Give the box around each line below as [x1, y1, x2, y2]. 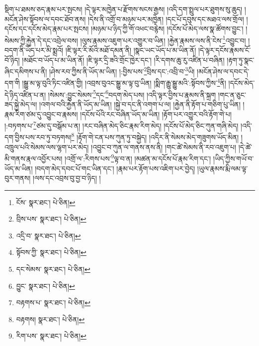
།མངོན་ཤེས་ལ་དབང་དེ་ [197, 66, 250, 76]
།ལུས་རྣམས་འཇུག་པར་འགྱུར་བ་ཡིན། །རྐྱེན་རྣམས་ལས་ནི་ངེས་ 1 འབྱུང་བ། [80, 33, 246, 45]
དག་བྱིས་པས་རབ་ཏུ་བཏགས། [4, 132, 72, 142]
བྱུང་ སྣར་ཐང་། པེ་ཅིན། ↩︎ [16, 280, 75, 291]
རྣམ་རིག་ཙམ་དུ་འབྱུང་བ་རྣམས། [4, 109, 78, 119]
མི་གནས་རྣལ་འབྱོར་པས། [4, 153, 63, 163]
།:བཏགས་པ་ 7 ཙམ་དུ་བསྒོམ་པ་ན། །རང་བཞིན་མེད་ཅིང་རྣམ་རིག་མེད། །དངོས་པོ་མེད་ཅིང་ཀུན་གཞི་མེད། [4, 119, 239, 130]
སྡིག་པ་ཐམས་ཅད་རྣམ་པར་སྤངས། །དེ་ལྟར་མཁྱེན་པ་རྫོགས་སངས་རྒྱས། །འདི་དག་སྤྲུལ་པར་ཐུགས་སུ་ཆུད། [4, 4, 243, 14]
